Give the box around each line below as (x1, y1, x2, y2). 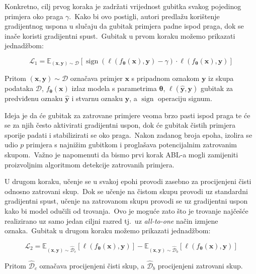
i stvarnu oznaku (71, 93, 123, 104)
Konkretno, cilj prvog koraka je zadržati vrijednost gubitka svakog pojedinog (5, 1, 241, 11)
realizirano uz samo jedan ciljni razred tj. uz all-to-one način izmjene (5, 215, 218, 226)
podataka (5, 83, 34, 94)
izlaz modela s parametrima (71, 83, 157, 94)
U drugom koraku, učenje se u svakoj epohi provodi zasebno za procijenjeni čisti (5, 176, 251, 187)
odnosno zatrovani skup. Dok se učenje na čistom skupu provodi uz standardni (5, 186, 248, 196)
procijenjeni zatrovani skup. (157, 260, 243, 270)
